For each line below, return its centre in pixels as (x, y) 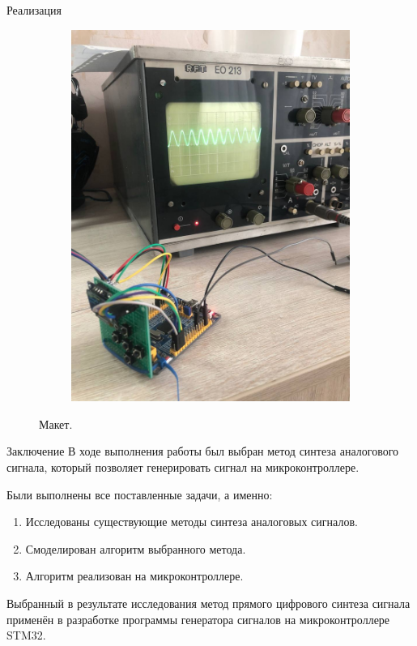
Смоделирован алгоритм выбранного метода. (136, 548)
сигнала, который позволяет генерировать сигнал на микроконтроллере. (183, 467)
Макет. (56, 424)
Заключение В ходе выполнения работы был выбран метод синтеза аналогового (203, 451)
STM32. (26, 635)
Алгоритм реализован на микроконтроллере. (134, 576)
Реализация (34, 10)
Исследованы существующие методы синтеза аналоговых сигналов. (191, 522)
